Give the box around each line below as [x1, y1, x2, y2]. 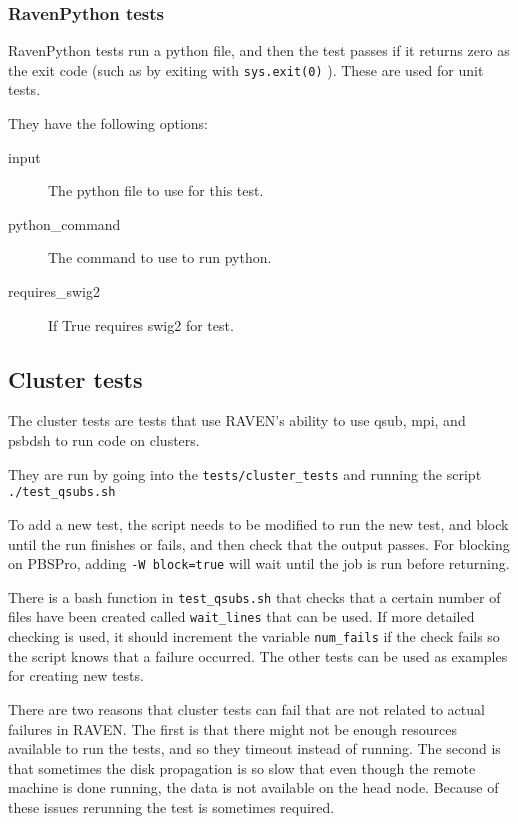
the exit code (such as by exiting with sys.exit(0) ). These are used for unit [8, 59, 484, 80]
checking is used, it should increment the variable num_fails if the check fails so [8, 626, 500, 647]
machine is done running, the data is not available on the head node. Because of [8, 777, 499, 798]
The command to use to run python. [48, 247, 272, 268]
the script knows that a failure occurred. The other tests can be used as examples [8, 645, 508, 666]
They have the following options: [8, 113, 208, 134]
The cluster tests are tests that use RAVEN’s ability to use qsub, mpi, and [8, 410, 466, 431]
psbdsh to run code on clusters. [8, 430, 200, 451]
